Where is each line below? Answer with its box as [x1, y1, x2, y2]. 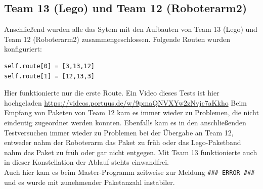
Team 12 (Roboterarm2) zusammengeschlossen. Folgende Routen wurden [4, 33, 231, 44]
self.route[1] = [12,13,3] [4, 72, 95, 80]
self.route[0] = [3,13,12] [4, 62, 95, 70]
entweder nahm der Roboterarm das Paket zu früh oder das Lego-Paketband [4, 137, 241, 148]
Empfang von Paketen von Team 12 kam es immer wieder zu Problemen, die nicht [4, 107, 259, 118]
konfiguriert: [4, 43, 42, 54]
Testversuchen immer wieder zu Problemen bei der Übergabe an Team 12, [4, 127, 234, 137]
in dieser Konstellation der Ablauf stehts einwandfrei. [4, 157, 169, 167]
